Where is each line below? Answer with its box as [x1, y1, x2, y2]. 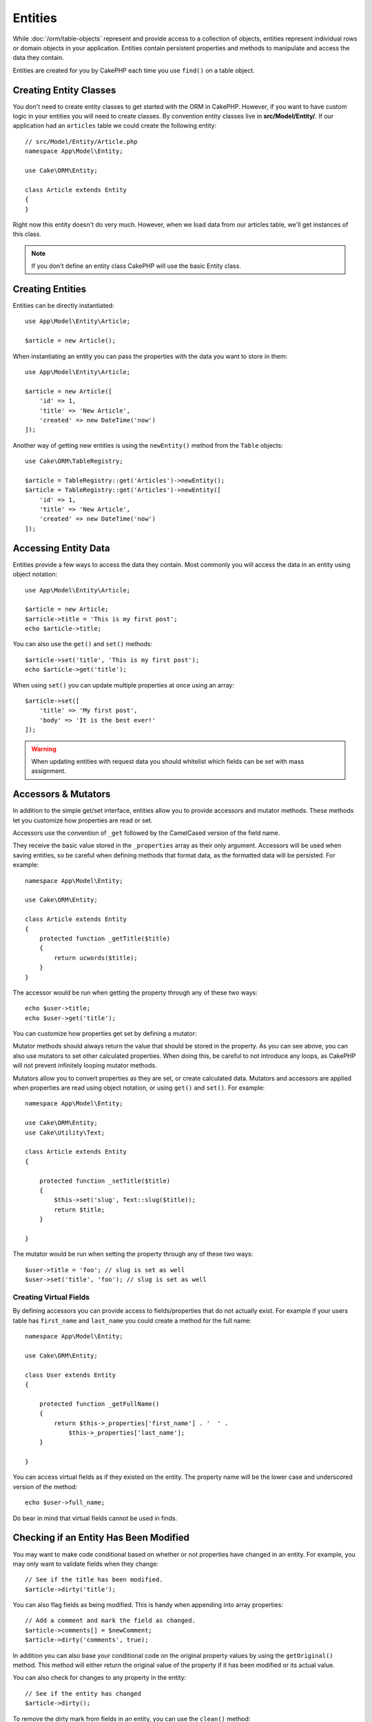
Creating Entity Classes [12, 84, 116, 96]
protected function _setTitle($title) [39, 1176, 171, 1185]
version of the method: [12, 1482, 78, 1491]
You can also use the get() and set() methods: [12, 640, 153, 648]
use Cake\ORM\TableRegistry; [25, 457, 123, 465]
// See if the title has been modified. [25, 1576, 163, 1584]
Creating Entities [12, 283, 87, 295]
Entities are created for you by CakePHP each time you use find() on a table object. [12, 66, 255, 74]
